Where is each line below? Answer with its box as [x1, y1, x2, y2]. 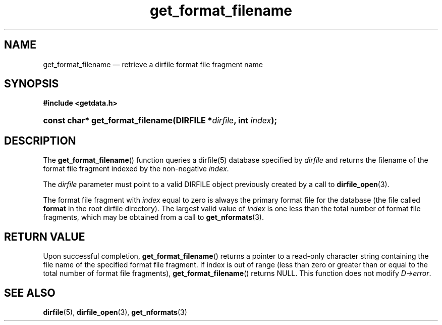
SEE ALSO [4, 286, 56, 299]
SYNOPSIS [4, 77, 59, 90]
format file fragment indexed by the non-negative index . [43, 164, 229, 173]
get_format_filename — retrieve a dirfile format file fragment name [43, 60, 263, 69]
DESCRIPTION [4, 134, 76, 147]
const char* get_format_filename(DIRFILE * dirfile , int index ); [43, 115, 277, 126]
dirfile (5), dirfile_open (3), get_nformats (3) [43, 307, 187, 316]
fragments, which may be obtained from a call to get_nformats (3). [43, 213, 264, 222]
